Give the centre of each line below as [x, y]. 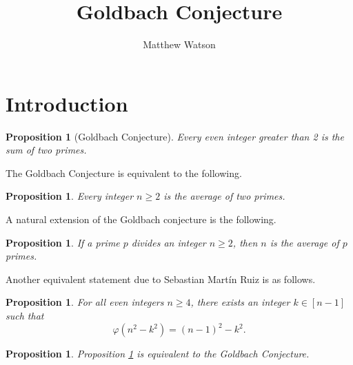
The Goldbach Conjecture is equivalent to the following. [124, 173]
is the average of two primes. [224, 196]
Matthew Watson [179, 44]
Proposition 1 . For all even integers [85, 302]
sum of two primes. [46, 150]
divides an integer [169, 242]
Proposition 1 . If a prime [63, 242]
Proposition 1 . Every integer [70, 196]
